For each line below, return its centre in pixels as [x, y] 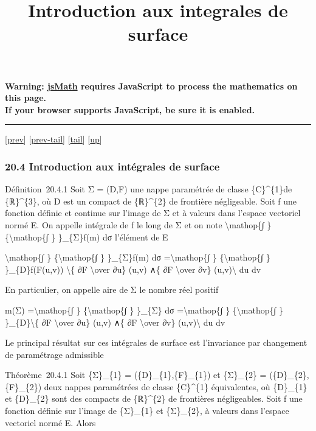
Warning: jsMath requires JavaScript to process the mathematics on [151, 86]
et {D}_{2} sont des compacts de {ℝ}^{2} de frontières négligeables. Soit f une [154, 398]
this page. [26, 98]
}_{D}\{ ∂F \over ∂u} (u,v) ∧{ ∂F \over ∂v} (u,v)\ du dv [115, 322]
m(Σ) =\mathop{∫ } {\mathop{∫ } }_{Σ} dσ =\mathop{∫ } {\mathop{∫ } [144, 310]
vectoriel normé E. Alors [50, 422]
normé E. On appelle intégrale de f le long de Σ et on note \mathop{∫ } [138, 224]
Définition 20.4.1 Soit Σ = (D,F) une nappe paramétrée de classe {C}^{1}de [149, 189]
